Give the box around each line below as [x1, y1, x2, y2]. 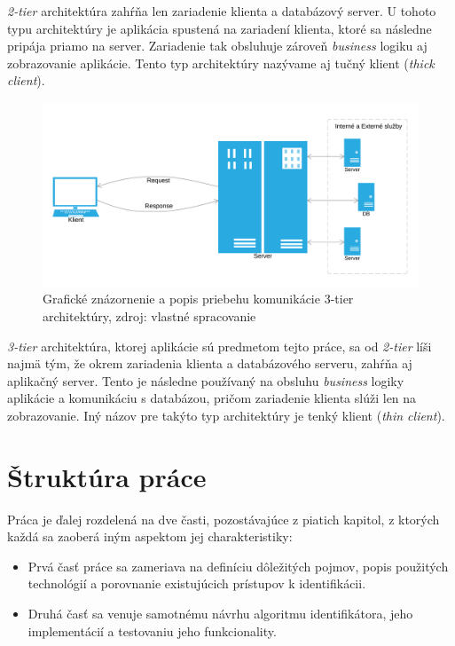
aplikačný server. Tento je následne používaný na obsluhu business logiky [7, 371, 404, 390]
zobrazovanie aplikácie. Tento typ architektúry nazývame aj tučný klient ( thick [7, 53, 435, 72]
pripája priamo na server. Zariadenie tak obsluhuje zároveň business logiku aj [7, 36, 428, 55]
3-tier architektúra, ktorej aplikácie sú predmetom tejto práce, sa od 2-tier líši [7, 336, 432, 355]
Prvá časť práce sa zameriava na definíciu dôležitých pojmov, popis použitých [27, 556, 449, 575]
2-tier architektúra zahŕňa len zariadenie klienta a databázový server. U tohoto [7, 2, 436, 20]
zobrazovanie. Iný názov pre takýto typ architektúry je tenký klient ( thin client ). [7, 406, 445, 424]
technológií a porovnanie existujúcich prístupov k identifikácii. [27, 574, 366, 593]
